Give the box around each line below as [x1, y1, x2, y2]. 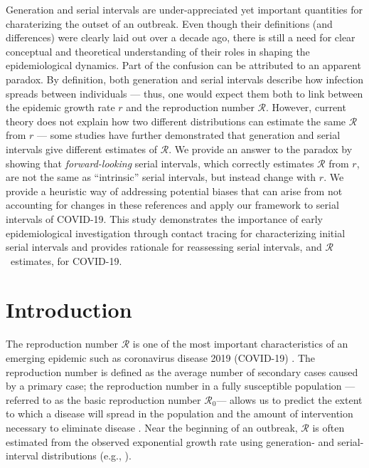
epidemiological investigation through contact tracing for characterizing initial [6, 225, 346, 240]
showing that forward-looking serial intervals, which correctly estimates [6, 155, 314, 170]
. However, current [266, 100, 346, 115]
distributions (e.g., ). [41, 448, 132, 463]
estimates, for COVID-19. [10, 253, 122, 268]
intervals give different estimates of [6, 141, 157, 156]
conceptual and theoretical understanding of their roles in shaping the [6, 43, 310, 58]
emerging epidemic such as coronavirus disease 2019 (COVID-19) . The [6, 350, 316, 365]
